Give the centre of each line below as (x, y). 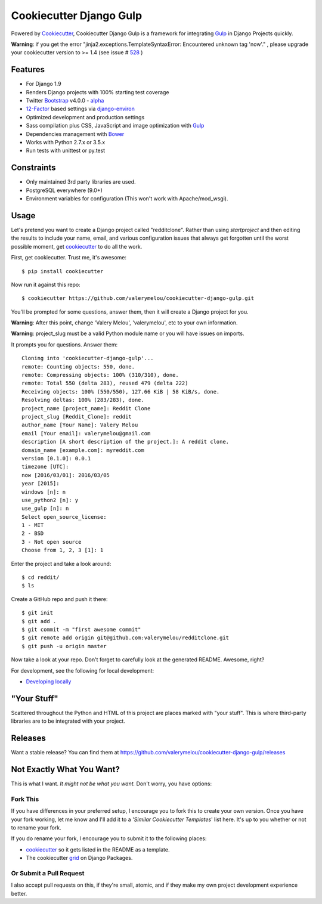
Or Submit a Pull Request (48, 873)
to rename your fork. (36, 827)
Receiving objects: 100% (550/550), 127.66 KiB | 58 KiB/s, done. (121, 391)
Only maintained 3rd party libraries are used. (81, 182)
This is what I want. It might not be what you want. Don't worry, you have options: (111, 784)
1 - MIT (33, 525)
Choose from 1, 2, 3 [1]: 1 (63, 550)
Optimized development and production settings (85, 117)
